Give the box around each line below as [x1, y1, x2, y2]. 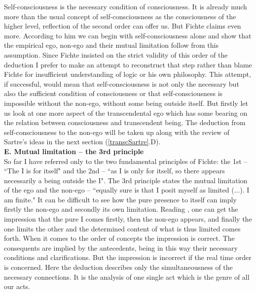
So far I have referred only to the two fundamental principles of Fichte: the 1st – [4, 156, 248, 166]
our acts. [4, 281, 31, 292]
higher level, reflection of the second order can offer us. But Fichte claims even [4, 21, 241, 31]
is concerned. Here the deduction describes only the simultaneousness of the [4, 262, 233, 272]
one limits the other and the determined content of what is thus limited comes [4, 223, 241, 233]
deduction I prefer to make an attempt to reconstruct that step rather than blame [4, 59, 252, 69]
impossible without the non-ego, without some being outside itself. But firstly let [4, 98, 248, 108]
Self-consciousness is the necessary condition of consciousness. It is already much [4, 1, 247, 11]
